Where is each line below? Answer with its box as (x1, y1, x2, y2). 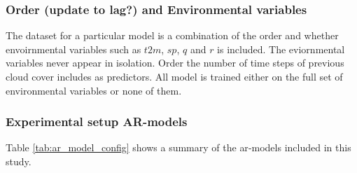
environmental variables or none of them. (6, 83, 182, 97)
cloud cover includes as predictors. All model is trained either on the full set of (6, 69, 343, 83)
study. (6, 154, 31, 168)
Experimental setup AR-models (6, 113, 188, 130)
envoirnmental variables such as (6, 41, 141, 56)
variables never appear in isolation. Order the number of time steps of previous (6, 55, 344, 70)
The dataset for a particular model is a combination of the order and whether (6, 28, 339, 43)
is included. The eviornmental (217, 41, 345, 56)
